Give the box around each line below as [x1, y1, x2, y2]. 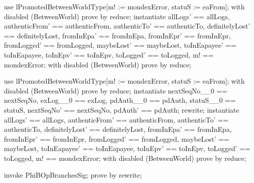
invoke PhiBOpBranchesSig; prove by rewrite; [4, 169, 142, 180]
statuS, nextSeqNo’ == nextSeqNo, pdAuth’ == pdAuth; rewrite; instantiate [4, 104, 239, 115]
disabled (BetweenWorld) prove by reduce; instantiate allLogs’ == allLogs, [4, 11, 230, 21]
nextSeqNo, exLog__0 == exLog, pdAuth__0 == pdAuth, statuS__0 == [4, 95, 236, 105]
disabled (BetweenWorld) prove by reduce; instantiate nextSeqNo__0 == [4, 85, 227, 95]
